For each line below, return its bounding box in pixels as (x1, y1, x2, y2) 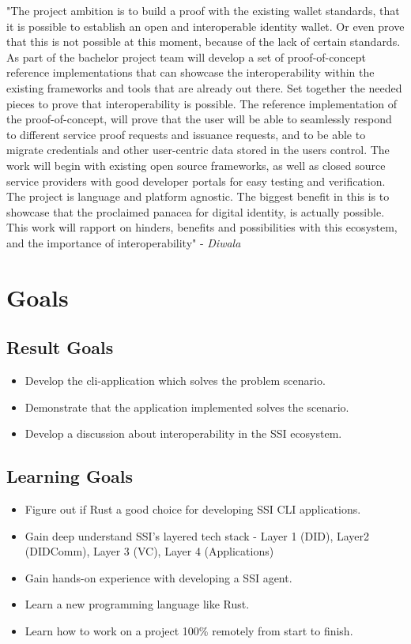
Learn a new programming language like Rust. (25, 596, 250, 612)
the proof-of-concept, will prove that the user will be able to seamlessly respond (6, 111, 392, 127)
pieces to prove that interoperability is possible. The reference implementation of (6, 95, 397, 111)
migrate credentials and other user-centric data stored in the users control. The (6, 141, 390, 158)
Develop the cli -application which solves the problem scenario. (25, 372, 326, 389)
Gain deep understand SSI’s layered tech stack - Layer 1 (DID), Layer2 (25, 527, 370, 544)
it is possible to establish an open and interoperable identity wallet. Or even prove (6, 17, 405, 34)
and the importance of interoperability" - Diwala (6, 234, 241, 250)
